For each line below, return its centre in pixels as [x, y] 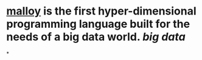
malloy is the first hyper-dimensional [101, 11]
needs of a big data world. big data [96, 37]
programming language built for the [98, 24]
